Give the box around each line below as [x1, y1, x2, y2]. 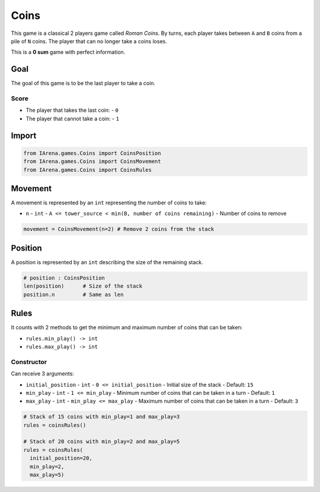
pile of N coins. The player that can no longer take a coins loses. [11, 37, 167, 44]
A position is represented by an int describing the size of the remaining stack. [11, 258, 204, 266]
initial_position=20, [30, 455, 93, 462]
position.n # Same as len [23, 291, 124, 298]
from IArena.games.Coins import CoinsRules [23, 166, 152, 173]
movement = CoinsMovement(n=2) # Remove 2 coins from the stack [23, 226, 215, 233]
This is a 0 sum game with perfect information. [11, 49, 126, 56]
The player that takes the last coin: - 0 [25, 107, 119, 114]
